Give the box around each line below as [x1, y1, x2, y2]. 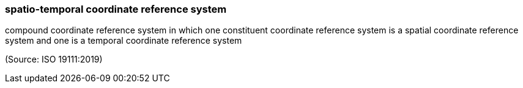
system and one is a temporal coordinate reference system [5, 35, 242, 46]
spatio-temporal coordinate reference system [5, 3, 227, 15]
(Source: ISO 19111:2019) [5, 54, 103, 65]
